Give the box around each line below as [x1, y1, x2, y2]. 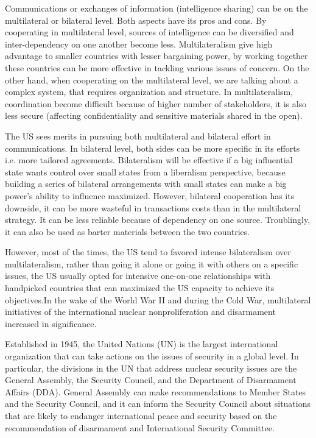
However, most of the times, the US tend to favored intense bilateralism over [5, 245, 291, 258]
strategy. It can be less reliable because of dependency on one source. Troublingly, [5, 213, 311, 226]
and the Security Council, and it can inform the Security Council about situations [5, 397, 311, 410]
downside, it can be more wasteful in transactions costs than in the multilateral [5, 201, 301, 214]
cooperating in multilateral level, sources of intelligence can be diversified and [5, 26, 294, 38]
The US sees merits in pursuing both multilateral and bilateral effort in [5, 129, 271, 142]
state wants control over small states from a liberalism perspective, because [5, 165, 286, 178]
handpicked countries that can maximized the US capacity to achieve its [5, 281, 275, 294]
